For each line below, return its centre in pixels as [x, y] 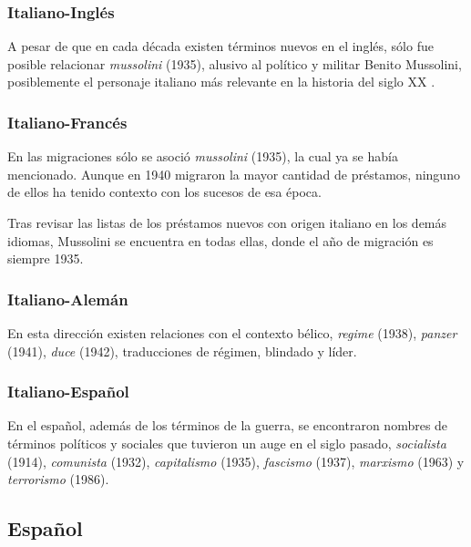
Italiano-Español [68, 392]
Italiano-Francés [67, 122]
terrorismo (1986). [58, 479]
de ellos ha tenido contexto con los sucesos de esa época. [164, 192]
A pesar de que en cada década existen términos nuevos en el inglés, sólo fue [220, 46]
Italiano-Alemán [68, 299]
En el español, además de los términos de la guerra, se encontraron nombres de [228, 425]
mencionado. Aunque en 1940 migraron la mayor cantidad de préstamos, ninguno [234, 174]
